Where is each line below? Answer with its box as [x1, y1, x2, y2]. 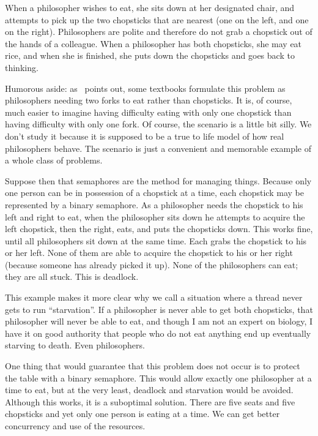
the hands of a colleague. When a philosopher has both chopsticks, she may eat [5, 37, 302, 50]
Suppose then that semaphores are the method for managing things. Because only [5, 174, 312, 187]
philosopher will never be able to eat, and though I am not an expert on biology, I [5, 315, 313, 328]
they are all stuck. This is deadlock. [5, 270, 139, 283]
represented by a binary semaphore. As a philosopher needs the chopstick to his [5, 198, 303, 211]
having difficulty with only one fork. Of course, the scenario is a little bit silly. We [5, 118, 312, 130]
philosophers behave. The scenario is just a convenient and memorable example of [5, 141, 311, 154]
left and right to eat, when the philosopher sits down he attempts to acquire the [5, 210, 305, 223]
